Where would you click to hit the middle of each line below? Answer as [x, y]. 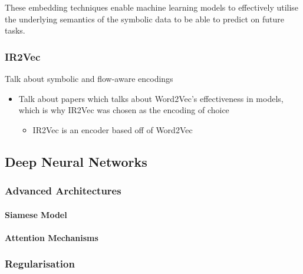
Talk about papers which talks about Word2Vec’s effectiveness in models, [151, 98]
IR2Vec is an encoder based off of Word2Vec [113, 129]
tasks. [15, 30]
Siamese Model [36, 214]
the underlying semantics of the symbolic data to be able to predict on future [145, 19]
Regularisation [40, 264]
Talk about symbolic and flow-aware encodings [89, 78]
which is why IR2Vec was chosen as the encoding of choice [124, 110]
